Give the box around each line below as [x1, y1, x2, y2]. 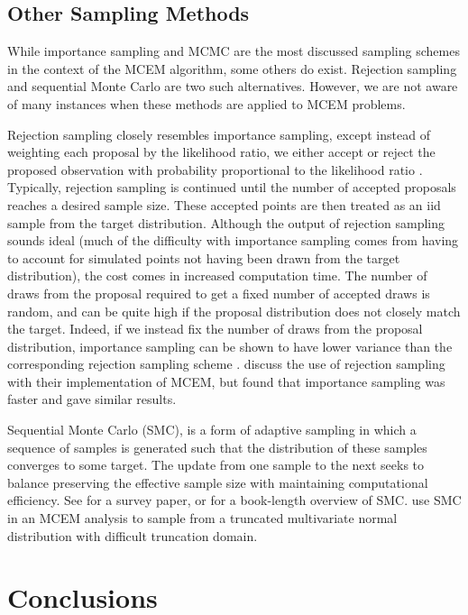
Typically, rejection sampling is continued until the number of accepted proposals [7, 178, 456, 197]
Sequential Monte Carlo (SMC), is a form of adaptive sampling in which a [7, 420, 417, 439]
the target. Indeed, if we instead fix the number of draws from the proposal [7, 319, 423, 338]
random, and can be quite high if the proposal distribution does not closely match [7, 301, 461, 320]
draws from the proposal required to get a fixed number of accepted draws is [7, 283, 430, 302]
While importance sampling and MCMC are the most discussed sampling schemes [7, 41, 460, 60]
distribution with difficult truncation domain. [7, 526, 258, 545]
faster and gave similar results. [7, 390, 177, 408]
